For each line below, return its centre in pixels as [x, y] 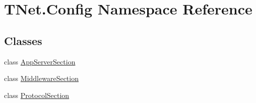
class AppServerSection [40, 61]
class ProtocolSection [37, 95]
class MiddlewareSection [41, 78]
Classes [23, 40]
